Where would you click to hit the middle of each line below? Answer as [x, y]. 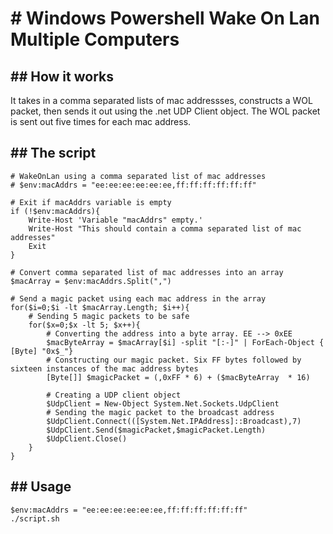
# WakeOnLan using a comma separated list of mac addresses [138, 176]
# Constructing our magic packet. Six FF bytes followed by [174, 360]
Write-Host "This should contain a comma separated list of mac [165, 228]
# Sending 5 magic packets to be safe [109, 316]
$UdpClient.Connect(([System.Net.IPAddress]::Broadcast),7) [174, 421]
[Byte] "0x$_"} [42, 351]
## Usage [41, 487]
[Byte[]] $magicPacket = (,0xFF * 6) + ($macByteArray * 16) [178, 377]
